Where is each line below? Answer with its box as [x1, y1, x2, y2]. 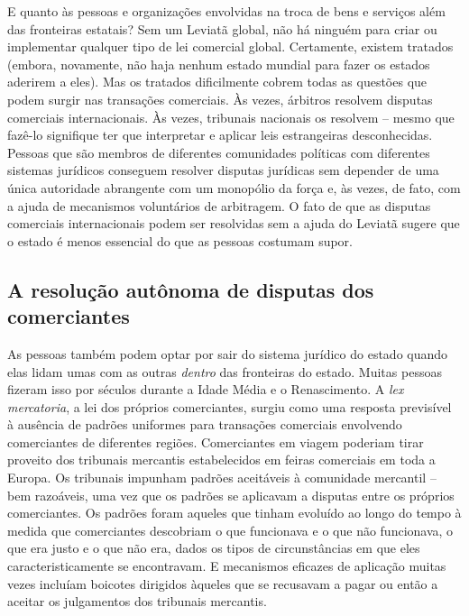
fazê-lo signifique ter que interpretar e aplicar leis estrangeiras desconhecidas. [7, 125, 433, 144]
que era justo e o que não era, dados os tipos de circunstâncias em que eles [7, 538, 420, 557]
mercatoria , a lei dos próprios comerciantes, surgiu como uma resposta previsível [7, 397, 452, 416]
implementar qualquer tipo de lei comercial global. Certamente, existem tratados [7, 37, 454, 56]
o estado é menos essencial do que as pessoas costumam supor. [7, 231, 353, 250]
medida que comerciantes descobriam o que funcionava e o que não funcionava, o [7, 520, 454, 539]
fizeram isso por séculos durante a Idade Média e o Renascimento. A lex [7, 380, 404, 399]
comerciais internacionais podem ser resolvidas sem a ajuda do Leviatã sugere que [7, 214, 460, 233]
